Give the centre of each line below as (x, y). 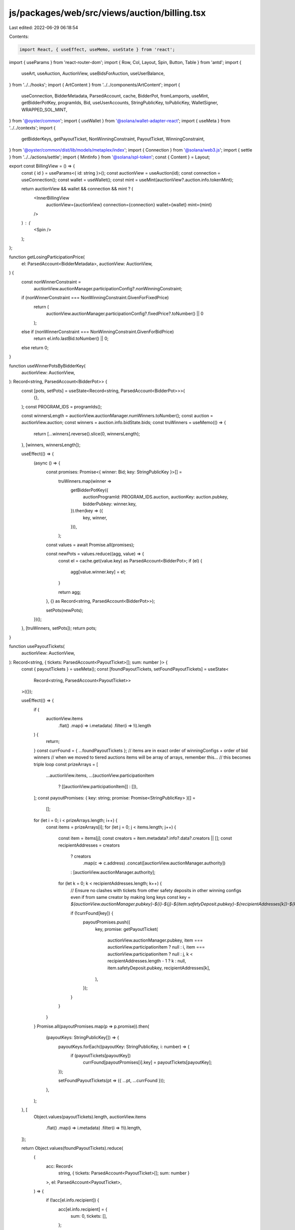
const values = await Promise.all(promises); (90, 545)
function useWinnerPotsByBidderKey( (47, 366)
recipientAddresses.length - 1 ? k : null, (147, 961)
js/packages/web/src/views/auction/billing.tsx (107, 13)
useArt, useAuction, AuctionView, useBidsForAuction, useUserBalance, (93, 73)
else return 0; (35, 347)
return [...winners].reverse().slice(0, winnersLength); (87, 433)
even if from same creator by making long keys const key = (131, 897)
